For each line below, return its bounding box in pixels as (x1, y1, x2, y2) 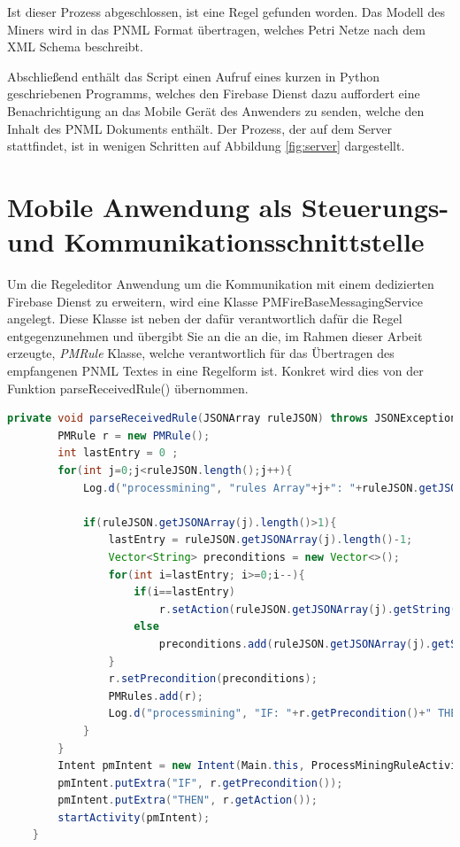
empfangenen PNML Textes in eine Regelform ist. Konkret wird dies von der (7, 361, 424, 380)
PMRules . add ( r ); (108, 689, 203, 703)
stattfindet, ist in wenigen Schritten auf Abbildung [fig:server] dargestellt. (7, 136, 405, 155)
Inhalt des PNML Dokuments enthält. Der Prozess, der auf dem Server (7, 119, 393, 137)
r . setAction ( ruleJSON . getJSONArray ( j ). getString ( (158, 602, 457, 616)
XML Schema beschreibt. (7, 37, 143, 56)
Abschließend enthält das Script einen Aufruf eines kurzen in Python (7, 66, 379, 85)
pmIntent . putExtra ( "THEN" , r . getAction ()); (57, 794, 318, 807)
